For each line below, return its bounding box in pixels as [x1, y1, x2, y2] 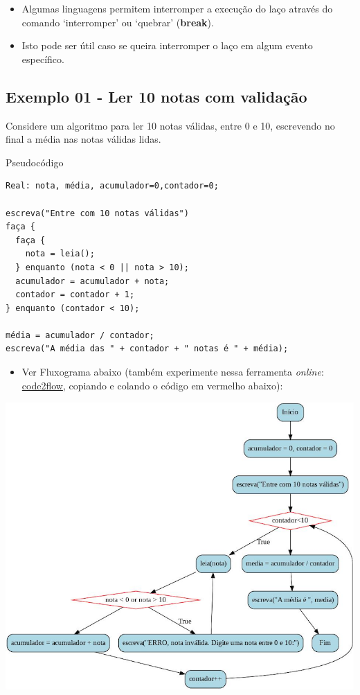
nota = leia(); [25, 249, 95, 259]
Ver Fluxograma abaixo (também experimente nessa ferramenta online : [21, 364, 324, 379]
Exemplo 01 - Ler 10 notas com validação [6, 85, 307, 107]
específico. [21, 51, 64, 66]
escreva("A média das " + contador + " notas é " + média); [6, 344, 289, 354]
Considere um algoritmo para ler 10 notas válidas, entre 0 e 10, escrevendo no [6, 118, 335, 132]
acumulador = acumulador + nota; [15, 276, 170, 286]
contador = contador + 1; [15, 290, 135, 300]
